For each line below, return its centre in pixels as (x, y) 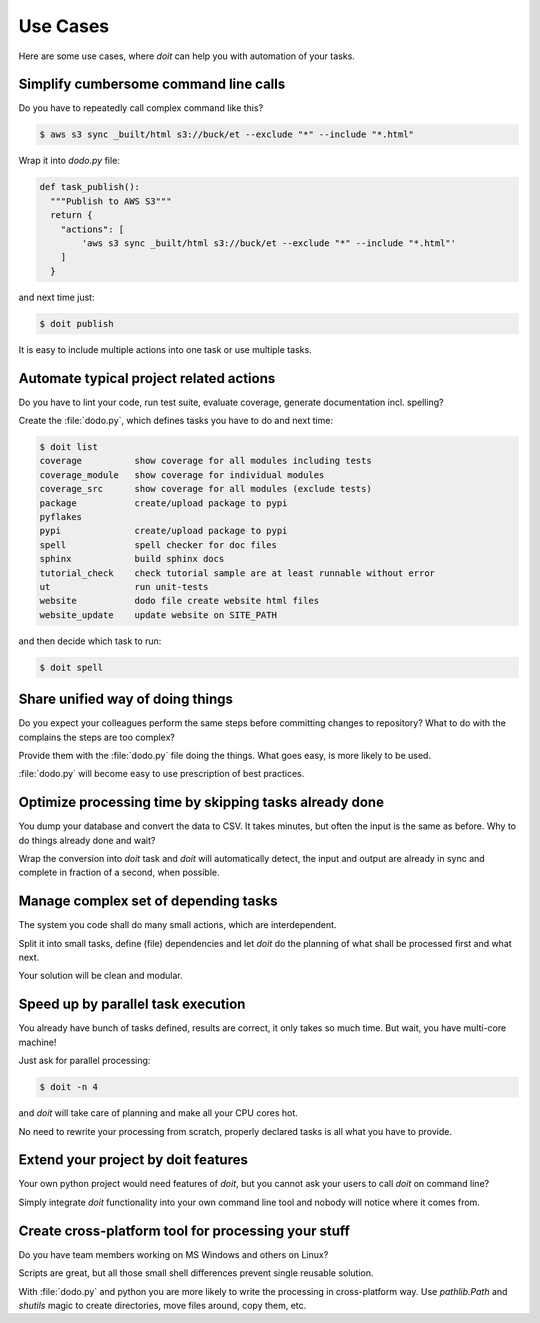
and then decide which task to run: (90, 641)
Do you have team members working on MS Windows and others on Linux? (173, 1254)
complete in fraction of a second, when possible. (119, 872)
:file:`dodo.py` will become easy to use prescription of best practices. (161, 774)
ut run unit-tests (124, 586)
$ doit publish (76, 323)
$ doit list (69, 446)
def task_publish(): (89, 187)
